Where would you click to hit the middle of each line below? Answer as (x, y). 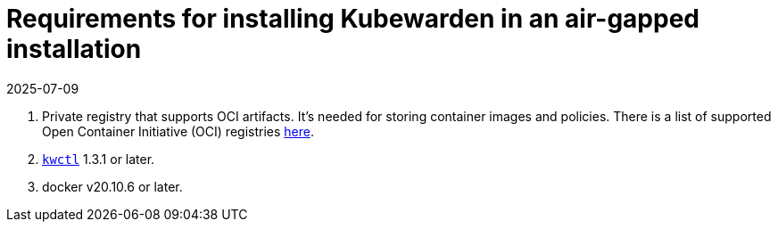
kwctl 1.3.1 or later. (99, 159)
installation (74, 49)
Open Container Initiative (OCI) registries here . (178, 131)
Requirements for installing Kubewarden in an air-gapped (353, 19)
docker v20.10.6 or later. (112, 186)
